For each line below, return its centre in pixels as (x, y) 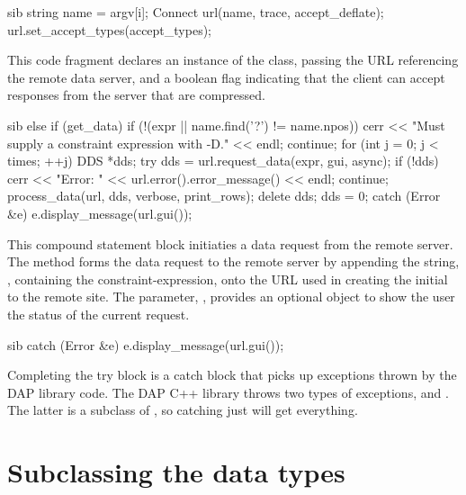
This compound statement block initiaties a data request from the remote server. (230, 243)
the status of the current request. (99, 314)
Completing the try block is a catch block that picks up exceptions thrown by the (232, 375)
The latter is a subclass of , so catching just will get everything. (183, 410)
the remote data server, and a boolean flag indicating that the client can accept (226, 77)
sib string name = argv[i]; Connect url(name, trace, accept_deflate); (196, 12)
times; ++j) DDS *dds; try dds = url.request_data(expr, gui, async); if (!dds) (223, 161)
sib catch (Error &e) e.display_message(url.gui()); (146, 344)
